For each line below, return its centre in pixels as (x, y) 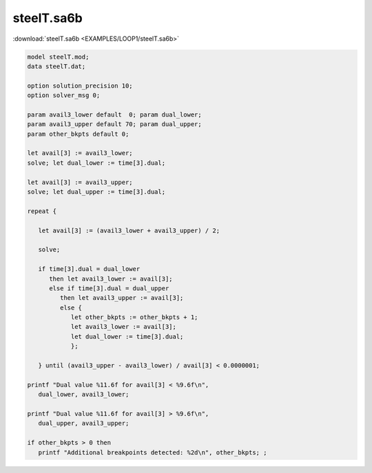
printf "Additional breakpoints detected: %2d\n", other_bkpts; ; (153, 452)
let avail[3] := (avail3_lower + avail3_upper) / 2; (129, 230)
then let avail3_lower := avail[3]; (111, 279)
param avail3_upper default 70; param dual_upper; (115, 124)
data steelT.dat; (56, 66)
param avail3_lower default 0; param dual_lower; (115, 114)
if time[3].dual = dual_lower (89, 269)
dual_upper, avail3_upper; (84, 423)
